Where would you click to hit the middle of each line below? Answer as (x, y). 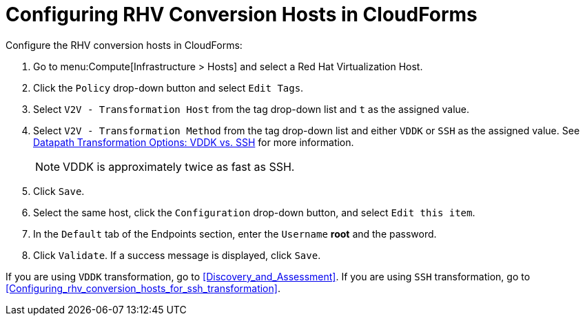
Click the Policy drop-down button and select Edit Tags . (168, 87)
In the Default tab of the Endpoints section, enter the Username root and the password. (235, 234)
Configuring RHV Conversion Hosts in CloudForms (242, 14)
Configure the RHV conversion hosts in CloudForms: (124, 45)
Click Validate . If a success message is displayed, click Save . (177, 255)
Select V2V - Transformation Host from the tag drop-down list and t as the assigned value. (252, 109)
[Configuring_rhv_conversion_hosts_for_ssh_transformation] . (143, 288)
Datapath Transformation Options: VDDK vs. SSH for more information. (194, 142)
